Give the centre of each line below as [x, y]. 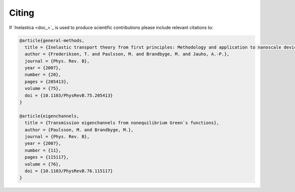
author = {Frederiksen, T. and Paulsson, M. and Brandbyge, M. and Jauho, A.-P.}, [127, 54]
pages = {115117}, [47, 157]
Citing [22, 13]
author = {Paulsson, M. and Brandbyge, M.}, [79, 130]
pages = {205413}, [47, 82]
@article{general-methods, [52, 40]
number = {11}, [43, 150]
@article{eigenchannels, [49, 116]
